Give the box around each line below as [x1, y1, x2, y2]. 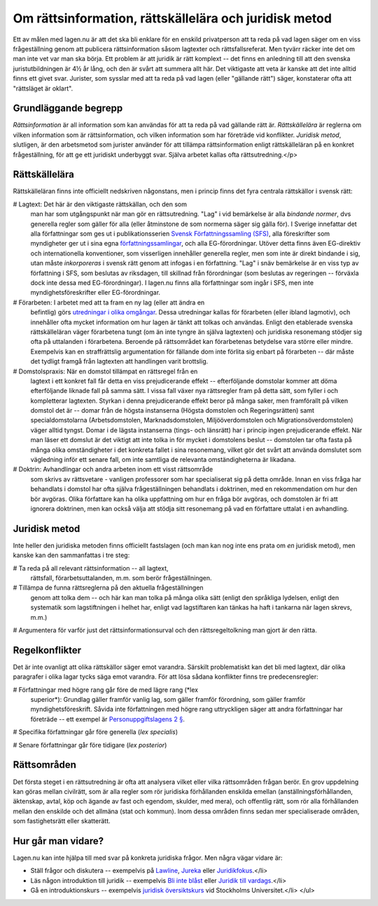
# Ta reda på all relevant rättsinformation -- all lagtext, [13, 564, 169, 572]
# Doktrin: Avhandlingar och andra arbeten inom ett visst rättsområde [13, 465, 213, 474]
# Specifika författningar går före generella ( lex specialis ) [13, 728, 178, 736]
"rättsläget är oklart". [13, 84, 73, 93]
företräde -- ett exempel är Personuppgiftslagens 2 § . [30, 714, 185, 723]
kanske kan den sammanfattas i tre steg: [13, 551, 130, 559]
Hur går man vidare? [13, 835, 104, 847]
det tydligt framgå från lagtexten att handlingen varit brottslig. [30, 357, 209, 366]
